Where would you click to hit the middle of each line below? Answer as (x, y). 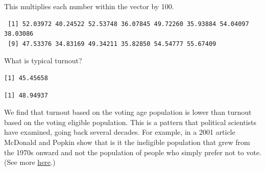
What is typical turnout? (43, 60)
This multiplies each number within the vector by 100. (89, 6)
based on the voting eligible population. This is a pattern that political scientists (130, 122)
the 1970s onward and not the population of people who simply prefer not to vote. (133, 152)
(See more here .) (30, 162)
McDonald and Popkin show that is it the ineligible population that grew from (127, 142)
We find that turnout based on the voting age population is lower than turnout (128, 112)
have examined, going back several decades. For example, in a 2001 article (120, 132)
